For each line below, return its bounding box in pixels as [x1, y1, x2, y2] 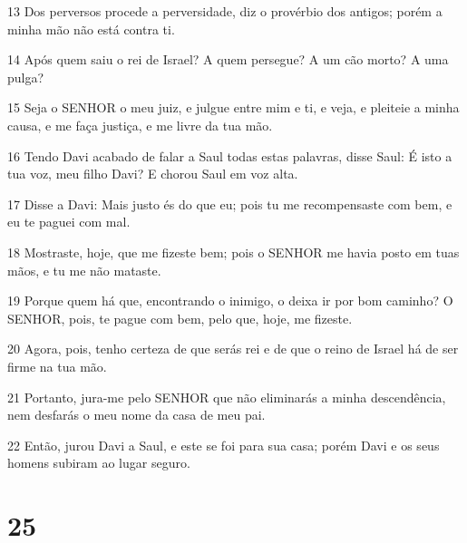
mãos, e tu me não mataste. [7, 260, 161, 279]
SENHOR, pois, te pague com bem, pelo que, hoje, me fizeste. [7, 308, 353, 327]
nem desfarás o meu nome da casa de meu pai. [7, 405, 266, 424]
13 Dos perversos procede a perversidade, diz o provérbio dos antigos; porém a [7, 2, 443, 20]
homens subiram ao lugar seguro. [7, 453, 190, 472]
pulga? [7, 67, 44, 86]
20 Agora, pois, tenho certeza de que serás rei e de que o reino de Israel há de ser [7, 339, 459, 358]
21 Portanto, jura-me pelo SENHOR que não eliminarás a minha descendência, [7, 387, 446, 406]
